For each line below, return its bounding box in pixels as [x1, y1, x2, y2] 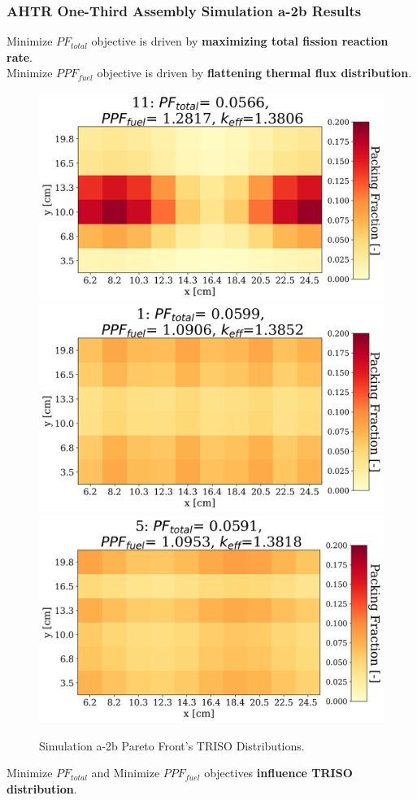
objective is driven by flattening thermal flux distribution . [97, 64, 412, 81]
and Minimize [91, 764, 160, 781]
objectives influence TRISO [204, 764, 353, 781]
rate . [7, 48, 33, 65]
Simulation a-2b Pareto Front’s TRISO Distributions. [39, 737, 305, 754]
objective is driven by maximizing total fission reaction [91, 33, 389, 50]
